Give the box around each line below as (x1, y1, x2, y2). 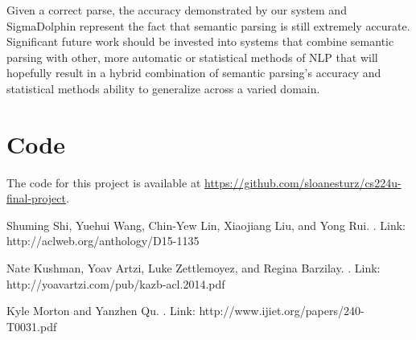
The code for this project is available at (6, 174, 201, 190)
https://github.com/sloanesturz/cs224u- (204, 174, 402, 190)
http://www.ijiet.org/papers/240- (199, 302, 365, 319)
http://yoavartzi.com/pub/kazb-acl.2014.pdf (6, 275, 225, 292)
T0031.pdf (6, 317, 57, 334)
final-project (6, 190, 66, 207)
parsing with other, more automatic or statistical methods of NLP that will (6, 48, 378, 65)
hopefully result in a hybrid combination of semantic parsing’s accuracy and (6, 64, 381, 81)
